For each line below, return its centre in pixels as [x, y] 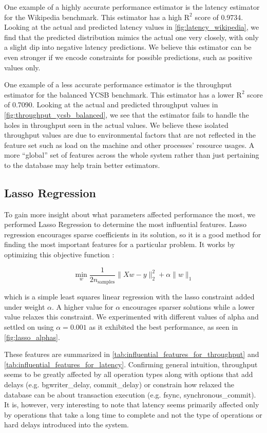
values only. [22, 67]
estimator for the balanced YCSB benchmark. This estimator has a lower [119, 94]
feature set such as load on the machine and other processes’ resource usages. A [129, 145]
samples [106, 282]
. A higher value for [83, 306]
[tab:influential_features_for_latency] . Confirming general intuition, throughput [131, 364]
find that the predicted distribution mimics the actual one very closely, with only [131, 37]
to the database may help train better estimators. [82, 165]
